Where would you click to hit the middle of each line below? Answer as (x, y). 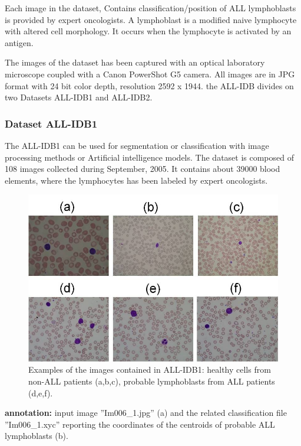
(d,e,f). (41, 393)
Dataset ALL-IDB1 (51, 123)
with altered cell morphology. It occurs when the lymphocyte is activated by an (148, 31)
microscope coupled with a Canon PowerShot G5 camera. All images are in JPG (150, 74)
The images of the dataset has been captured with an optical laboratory (135, 62)
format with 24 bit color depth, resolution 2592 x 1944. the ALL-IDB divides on (149, 85)
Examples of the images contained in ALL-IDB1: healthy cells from (150, 370)
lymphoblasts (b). (37, 436)
